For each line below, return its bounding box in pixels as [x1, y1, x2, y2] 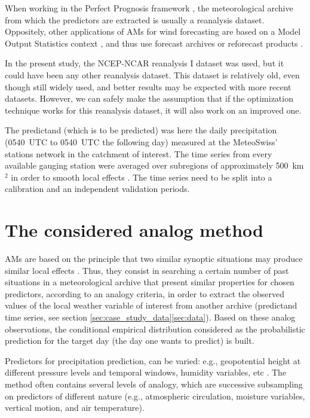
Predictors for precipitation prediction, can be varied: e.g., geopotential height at [5, 354, 301, 367]
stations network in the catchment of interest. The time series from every [5, 147, 272, 160]
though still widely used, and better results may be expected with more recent [5, 80, 291, 93]
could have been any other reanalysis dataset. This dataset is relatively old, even [5, 68, 300, 81]
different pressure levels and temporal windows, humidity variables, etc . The [5, 366, 287, 379]
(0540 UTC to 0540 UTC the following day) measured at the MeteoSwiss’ [5, 135, 278, 148]
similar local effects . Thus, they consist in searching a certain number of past [5, 264, 289, 276]
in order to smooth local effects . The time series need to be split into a [11, 170, 272, 183]
